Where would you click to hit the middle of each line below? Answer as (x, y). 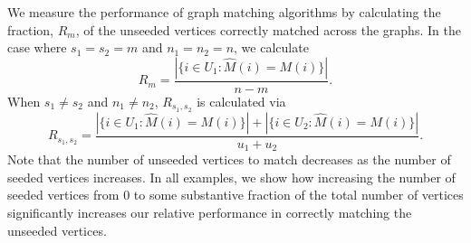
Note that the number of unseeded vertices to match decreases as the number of (229, 159)
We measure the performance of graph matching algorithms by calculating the (224, 12)
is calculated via (241, 101)
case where (37, 47)
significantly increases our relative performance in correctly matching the (210, 212)
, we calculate (271, 47)
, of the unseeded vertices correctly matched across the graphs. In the (268, 29)
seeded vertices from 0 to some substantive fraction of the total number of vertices (235, 195)
